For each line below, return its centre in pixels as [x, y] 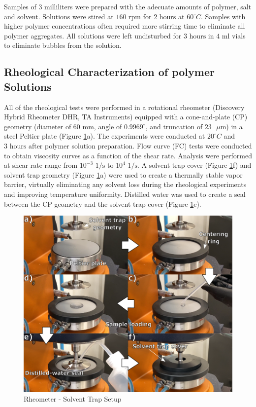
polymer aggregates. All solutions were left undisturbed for [93, 35]
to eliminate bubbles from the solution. [63, 45]
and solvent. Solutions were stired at [59, 16]
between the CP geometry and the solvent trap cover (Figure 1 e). [103, 203]
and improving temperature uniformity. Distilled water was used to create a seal [125, 194]
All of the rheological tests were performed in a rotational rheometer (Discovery [124, 107]
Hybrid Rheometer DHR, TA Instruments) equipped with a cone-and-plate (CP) [126, 117]
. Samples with [223, 16]
